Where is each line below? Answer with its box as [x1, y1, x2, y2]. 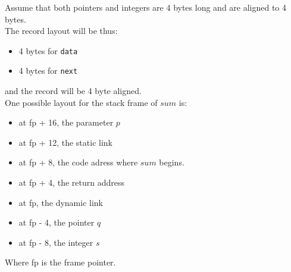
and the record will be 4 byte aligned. [5, 85, 142, 97]
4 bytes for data [18, 44, 78, 57]
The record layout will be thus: [5, 24, 118, 37]
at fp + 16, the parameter [18, 116, 114, 129]
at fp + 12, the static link [18, 136, 112, 148]
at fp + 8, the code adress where [18, 156, 138, 168]
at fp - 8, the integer [18, 236, 93, 248]
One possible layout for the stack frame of [5, 96, 158, 108]
